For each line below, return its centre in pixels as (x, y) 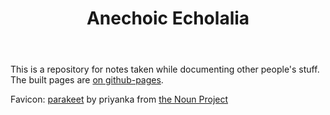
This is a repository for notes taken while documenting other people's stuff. (165, 69)
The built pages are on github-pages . (87, 80)
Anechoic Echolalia (168, 18)
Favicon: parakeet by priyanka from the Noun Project (119, 99)
